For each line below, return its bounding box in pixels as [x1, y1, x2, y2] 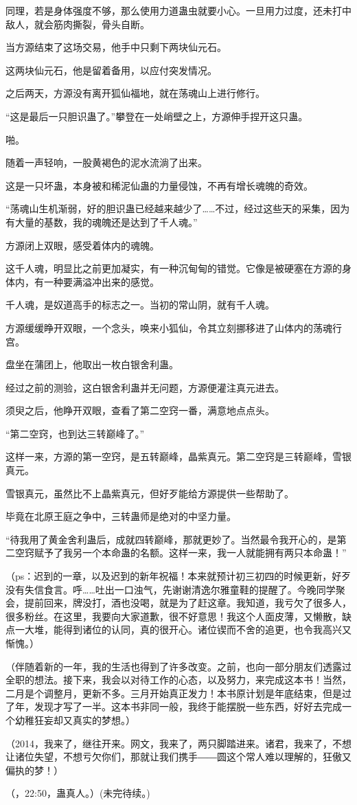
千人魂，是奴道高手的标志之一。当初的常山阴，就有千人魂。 [5, 297, 275, 312]
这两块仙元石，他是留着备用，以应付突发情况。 [5, 63, 217, 77]
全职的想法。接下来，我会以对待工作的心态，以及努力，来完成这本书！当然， [5, 672, 352, 687]
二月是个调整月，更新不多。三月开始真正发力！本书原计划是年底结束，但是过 [5, 685, 352, 700]
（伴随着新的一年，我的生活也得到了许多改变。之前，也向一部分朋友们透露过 [5, 659, 352, 673]
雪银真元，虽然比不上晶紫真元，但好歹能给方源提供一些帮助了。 [5, 486, 294, 500]
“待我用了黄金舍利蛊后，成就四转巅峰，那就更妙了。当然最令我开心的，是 [5, 532, 337, 546]
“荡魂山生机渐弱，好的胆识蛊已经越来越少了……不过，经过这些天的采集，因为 [5, 201, 350, 216]
